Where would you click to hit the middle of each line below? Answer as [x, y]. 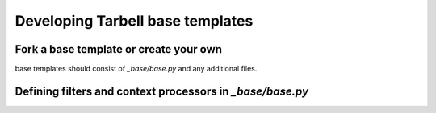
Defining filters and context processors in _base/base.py [162, 91]
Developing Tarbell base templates [134, 21]
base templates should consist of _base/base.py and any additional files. [136, 69]
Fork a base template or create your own [118, 49]
